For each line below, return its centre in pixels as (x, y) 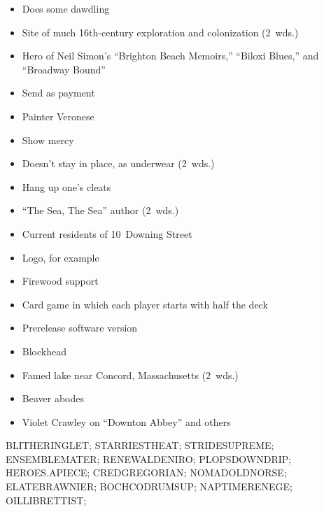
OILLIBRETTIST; (46, 500)
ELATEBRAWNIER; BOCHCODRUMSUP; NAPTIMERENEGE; (149, 486)
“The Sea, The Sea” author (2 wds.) (100, 210)
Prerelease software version (80, 328)
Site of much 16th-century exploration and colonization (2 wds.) (160, 32)
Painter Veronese (58, 116)
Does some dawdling (66, 8)
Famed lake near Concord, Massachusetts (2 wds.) (130, 375)
